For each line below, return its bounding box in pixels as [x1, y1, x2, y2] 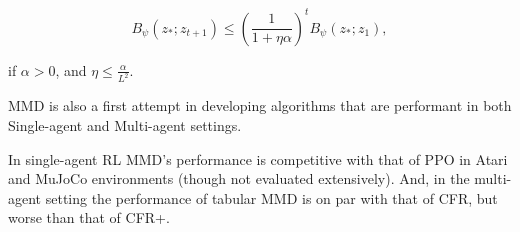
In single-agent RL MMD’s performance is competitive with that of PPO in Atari [8, 148, 508, 169]
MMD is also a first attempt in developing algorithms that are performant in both [8, 95, 512, 116]
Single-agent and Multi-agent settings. [8, 114, 242, 135]
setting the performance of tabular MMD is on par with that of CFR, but [45, 187, 498, 208]
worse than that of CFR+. [8, 207, 170, 228]
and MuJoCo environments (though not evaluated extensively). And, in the [8, 168, 470, 189]
